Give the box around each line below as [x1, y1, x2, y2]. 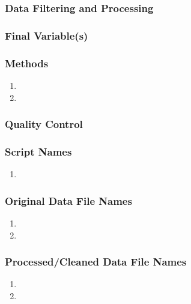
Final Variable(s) [5, 28, 88, 43]
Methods [5, 55, 49, 70]
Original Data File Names [5, 193, 132, 208]
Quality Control [5, 117, 83, 132]
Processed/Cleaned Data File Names [5, 254, 187, 269]
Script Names [5, 144, 72, 159]
